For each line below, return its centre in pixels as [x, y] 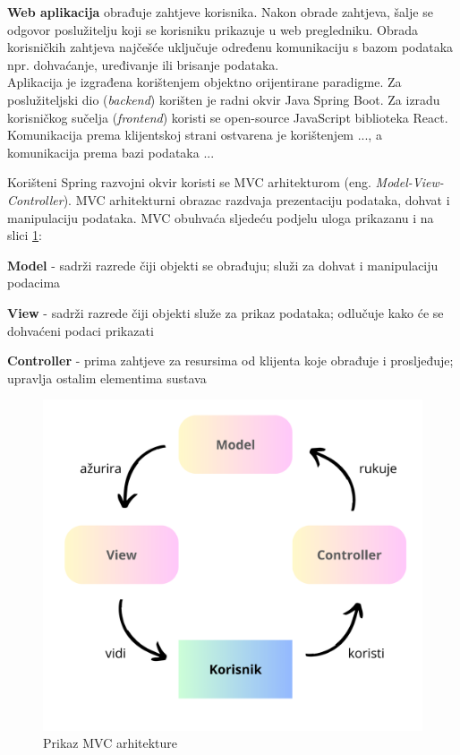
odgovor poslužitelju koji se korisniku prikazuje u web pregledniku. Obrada [213, 29]
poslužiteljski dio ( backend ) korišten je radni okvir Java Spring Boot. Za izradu [224, 99]
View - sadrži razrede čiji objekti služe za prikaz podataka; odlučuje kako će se [226, 312]
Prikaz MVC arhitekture [111, 743]
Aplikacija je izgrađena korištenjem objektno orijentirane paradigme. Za [204, 82]
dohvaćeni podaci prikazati [81, 330]
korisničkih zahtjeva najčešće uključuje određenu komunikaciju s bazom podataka [230, 47]
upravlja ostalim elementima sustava [107, 377]
